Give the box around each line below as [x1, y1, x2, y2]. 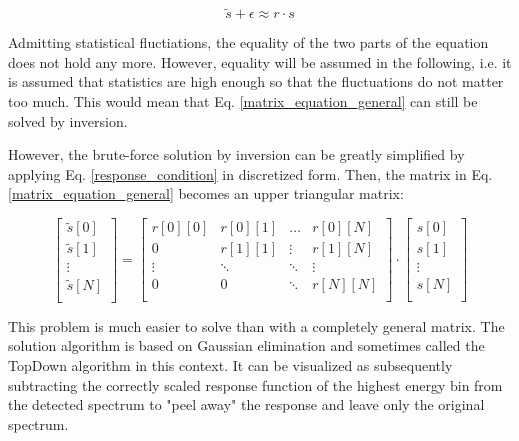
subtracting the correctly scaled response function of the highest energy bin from [8, 374, 503, 395]
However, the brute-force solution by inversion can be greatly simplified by [8, 144, 465, 165]
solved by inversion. [8, 110, 128, 131]
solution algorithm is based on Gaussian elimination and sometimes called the [8, 335, 485, 356]
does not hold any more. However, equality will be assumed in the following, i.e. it [8, 51, 512, 72]
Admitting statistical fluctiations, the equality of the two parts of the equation [8, 32, 489, 53]
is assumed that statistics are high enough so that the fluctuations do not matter [8, 71, 504, 92]
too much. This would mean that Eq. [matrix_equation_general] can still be [8, 91, 478, 111]
